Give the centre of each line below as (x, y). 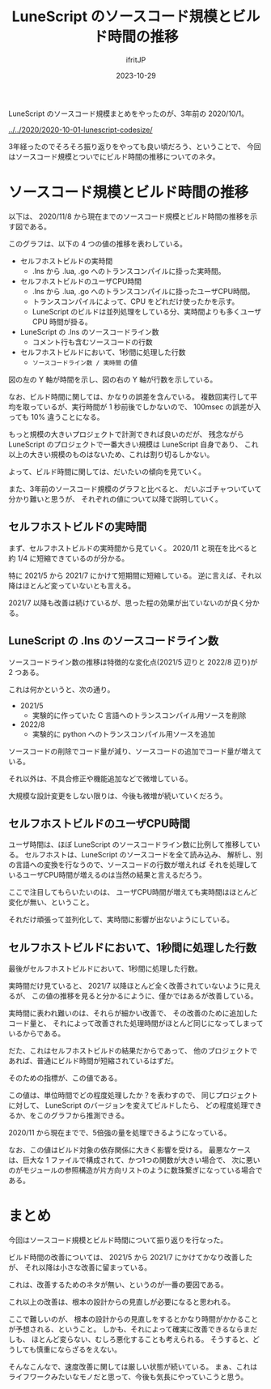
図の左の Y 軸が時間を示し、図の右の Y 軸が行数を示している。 (113, 379)
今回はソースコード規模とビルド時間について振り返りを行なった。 (118, 1240)
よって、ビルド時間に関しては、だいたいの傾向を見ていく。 (107, 472)
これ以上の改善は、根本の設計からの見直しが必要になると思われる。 (122, 1302)
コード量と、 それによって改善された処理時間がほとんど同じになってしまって (136, 1024)
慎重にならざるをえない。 (78, 1349)
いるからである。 (37, 1033)
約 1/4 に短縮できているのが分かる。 (69, 558)
